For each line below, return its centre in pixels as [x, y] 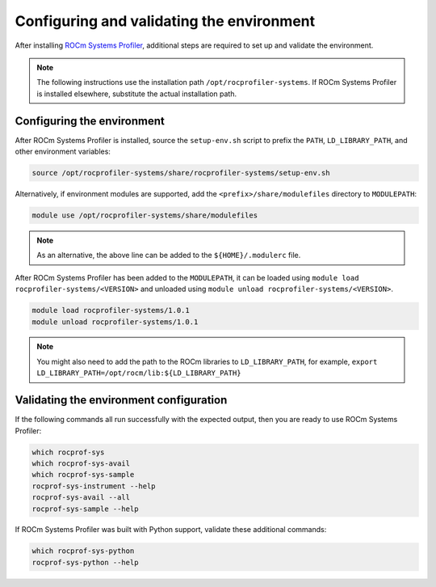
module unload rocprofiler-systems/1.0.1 [115, 322]
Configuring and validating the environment [165, 21]
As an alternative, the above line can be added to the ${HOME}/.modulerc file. [169, 255]
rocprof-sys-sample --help [85, 509]
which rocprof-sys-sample [83, 475]
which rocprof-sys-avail [81, 463]
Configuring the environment [90, 121]
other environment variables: [63, 152]
